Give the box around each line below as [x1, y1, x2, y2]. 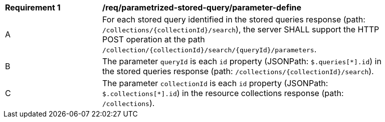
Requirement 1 [5, 2, 61, 12]
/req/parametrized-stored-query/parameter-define [102, 2, 301, 12]
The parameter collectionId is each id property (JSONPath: [102, 78, 328, 88]
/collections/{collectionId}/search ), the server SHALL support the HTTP [102, 24, 379, 34]
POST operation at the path [102, 34, 205, 44]
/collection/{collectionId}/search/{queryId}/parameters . [102, 44, 317, 54]
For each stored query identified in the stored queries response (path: [102, 14, 365, 24]
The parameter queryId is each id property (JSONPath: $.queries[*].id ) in [102, 56, 381, 66]
